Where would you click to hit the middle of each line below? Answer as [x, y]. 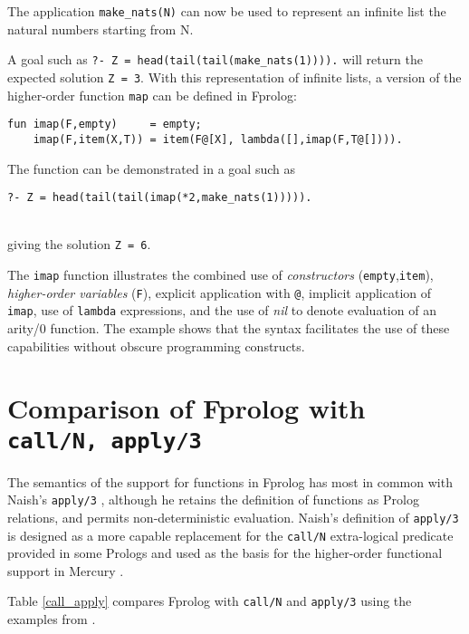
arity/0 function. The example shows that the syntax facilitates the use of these [229, 328]
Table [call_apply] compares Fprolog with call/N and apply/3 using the [210, 601]
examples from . [52, 619]
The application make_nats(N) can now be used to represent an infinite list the [227, 11]
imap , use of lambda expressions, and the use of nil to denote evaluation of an [222, 310]
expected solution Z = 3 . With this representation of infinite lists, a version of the [234, 77]
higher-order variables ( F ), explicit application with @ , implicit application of [220, 292]
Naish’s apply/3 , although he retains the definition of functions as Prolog [213, 500]
